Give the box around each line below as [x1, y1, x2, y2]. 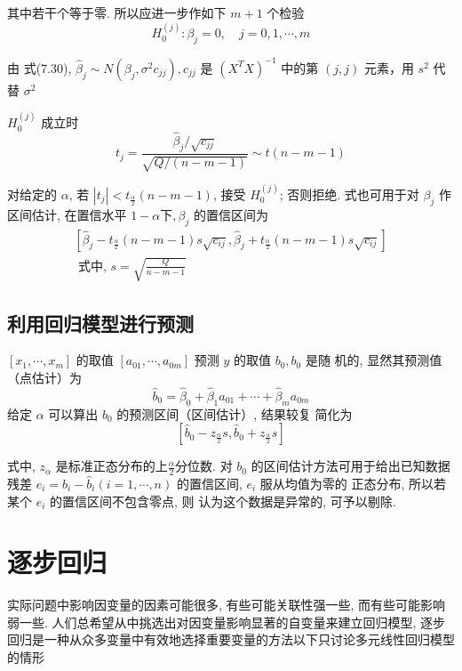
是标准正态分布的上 [55, 457, 168, 475]
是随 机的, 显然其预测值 [305, 351, 442, 369]
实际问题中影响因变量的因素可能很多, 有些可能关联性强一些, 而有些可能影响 [7, 595, 446, 614]
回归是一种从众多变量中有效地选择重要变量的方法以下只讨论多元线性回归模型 [7, 630, 455, 649]
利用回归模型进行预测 [7, 309, 194, 336]
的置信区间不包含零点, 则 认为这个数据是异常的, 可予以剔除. [50, 491, 396, 510]
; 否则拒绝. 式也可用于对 [279, 184, 419, 203]
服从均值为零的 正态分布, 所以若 [259, 473, 447, 492]
